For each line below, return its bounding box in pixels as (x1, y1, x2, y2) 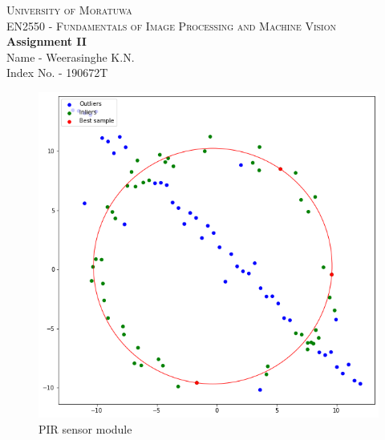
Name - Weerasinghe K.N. (6, 48, 135, 65)
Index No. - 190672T (6, 64, 108, 81)
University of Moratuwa (6, 2, 132, 18)
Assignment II (6, 33, 87, 50)
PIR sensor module (38, 420, 132, 437)
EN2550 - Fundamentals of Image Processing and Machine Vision (6, 17, 336, 34)
